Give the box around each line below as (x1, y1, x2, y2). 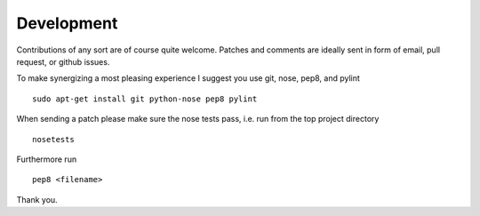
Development (16, 13, 118, 33)
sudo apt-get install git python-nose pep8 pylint (32, 93, 258, 104)
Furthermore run (16, 154, 77, 164)
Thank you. (16, 194, 58, 204)
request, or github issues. (16, 56, 110, 67)
